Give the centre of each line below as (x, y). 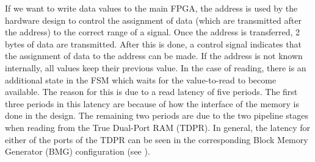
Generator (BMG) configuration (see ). (78, 151)
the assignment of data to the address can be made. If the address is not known (154, 56)
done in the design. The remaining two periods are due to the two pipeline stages (157, 115)
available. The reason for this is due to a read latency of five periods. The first (151, 92)
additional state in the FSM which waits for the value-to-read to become (141, 79)
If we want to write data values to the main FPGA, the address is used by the (151, 8)
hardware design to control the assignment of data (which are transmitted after (153, 20)
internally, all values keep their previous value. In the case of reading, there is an (156, 67)
